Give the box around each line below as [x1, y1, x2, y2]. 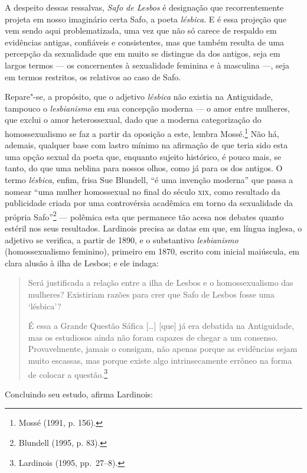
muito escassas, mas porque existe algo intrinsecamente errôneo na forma [28, 354, 292, 366]
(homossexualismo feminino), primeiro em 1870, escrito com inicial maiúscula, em [5, 245, 300, 257]
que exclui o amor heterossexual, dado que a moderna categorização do [5, 113, 262, 126]
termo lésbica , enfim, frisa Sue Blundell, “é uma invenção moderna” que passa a [5, 173, 293, 185]
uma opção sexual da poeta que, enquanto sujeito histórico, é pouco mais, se [5, 150, 282, 162]
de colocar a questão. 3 [28, 366, 108, 380]
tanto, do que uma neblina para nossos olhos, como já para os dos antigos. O [5, 162, 283, 174]
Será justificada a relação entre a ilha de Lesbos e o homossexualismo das [28, 276, 293, 289]
